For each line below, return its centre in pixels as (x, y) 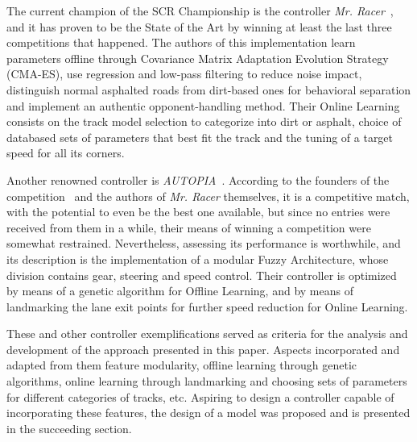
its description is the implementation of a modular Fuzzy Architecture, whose (198, 259)
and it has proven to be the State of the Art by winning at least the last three (199, 26)
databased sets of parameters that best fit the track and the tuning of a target (200, 137)
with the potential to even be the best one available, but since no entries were (198, 212)
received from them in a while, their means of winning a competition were (189, 227)
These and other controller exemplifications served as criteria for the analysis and (207, 334)
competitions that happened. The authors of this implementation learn (181, 42)
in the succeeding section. (69, 428)
